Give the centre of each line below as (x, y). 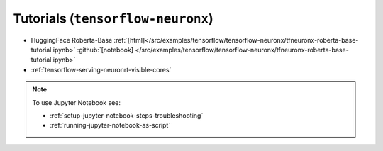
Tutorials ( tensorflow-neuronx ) (113, 18)
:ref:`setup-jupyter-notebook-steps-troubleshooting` (127, 115)
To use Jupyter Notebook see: (76, 102)
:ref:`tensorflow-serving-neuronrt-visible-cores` (101, 69)
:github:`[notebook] (105, 50)
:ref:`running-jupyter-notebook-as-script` (110, 125)
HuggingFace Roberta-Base (72, 40)
